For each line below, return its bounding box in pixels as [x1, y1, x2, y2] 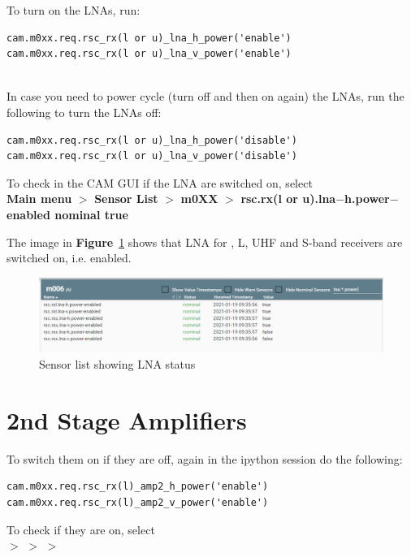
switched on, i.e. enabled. [6, 249, 132, 266]
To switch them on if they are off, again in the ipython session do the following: [6, 450, 403, 467]
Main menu [6, 190, 72, 207]
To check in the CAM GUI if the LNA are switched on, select [6, 174, 313, 191]
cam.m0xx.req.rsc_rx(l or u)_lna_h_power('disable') [6, 134, 297, 146]
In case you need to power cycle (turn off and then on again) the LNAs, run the [6, 88, 405, 105]
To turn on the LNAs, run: [6, 2, 141, 18]
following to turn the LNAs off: [6, 103, 162, 120]
